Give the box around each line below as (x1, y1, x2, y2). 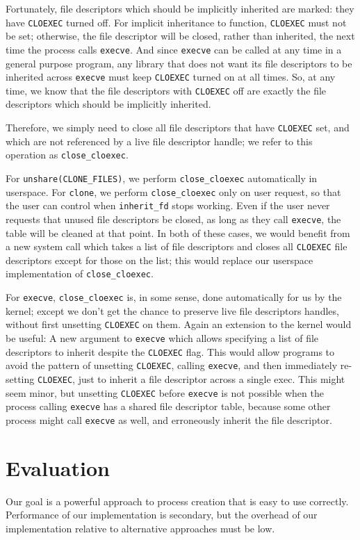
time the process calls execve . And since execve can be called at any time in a (6, 42, 342, 56)
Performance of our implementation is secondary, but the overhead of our (6, 507, 318, 522)
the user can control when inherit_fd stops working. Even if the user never (6, 198, 330, 213)
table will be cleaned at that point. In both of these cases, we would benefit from (6, 225, 350, 240)
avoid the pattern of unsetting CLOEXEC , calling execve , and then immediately (6, 358, 338, 373)
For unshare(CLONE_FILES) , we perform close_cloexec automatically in (6, 170, 318, 185)
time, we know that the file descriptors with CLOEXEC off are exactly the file (6, 83, 327, 97)
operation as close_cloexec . (6, 147, 129, 162)
